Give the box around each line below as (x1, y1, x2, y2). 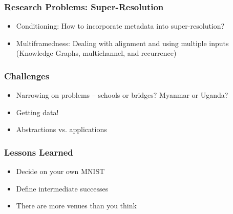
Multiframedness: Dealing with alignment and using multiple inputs (16, 37, 229, 48)
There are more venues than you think (16, 200, 137, 211)
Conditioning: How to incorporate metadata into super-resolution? (16, 20, 225, 31)
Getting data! (16, 106, 59, 117)
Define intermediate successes (16, 183, 109, 194)
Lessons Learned (4, 145, 73, 158)
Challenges (4, 69, 50, 82)
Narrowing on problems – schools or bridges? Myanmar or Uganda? (16, 90, 228, 100)
